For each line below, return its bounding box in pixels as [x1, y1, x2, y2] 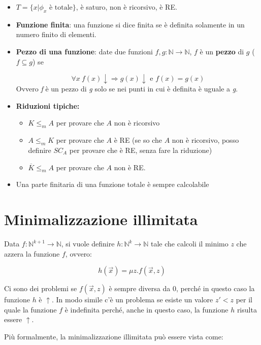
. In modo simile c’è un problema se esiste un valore [51, 294, 213, 305]
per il [236, 294, 252, 305]
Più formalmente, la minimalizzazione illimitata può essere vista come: [4, 331, 223, 342]
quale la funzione [4, 304, 57, 315]
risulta [237, 304, 257, 315]
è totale [49, 4, 73, 11]
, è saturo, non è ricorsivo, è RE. [76, 2, 177, 12]
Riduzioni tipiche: [16, 100, 80, 111]
